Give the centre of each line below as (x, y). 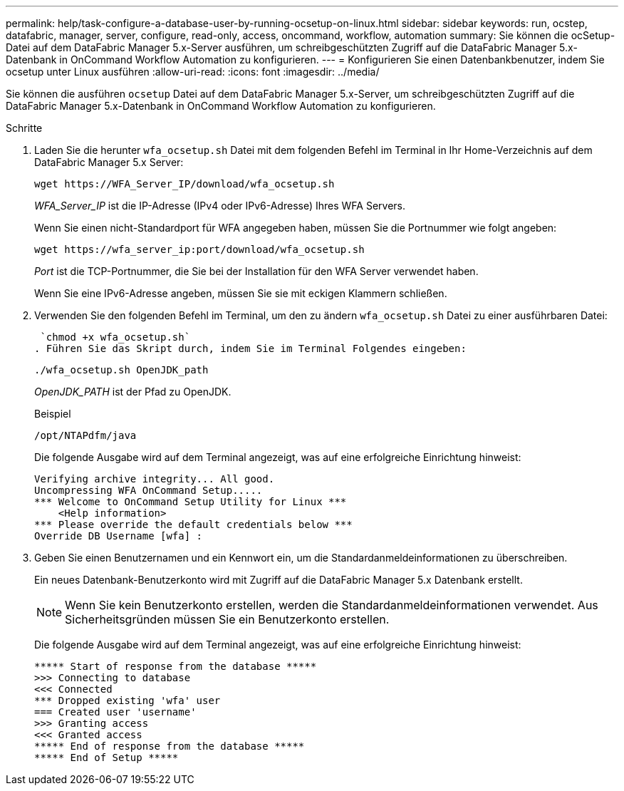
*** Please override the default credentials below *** (193, 524)
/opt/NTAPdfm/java (85, 435)
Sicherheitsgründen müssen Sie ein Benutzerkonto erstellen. (227, 619)
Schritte (24, 128)
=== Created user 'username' (115, 712)
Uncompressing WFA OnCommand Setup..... (149, 490)
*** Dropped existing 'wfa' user (128, 700)
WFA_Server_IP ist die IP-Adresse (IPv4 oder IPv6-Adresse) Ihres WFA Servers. (220, 206)
